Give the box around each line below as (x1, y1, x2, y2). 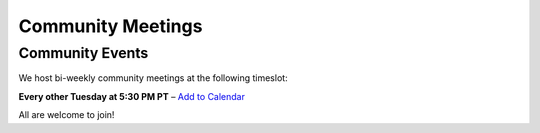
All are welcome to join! (18, 109, 115, 121)
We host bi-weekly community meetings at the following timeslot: (18, 72, 289, 84)
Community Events (18, 44, 149, 62)
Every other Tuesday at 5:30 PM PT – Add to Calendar (18, 90, 245, 102)
